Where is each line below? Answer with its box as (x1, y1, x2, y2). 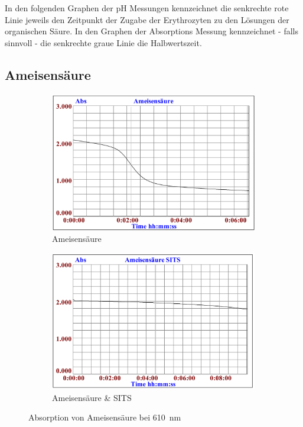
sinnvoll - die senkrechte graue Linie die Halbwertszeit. (5, 36, 202, 48)
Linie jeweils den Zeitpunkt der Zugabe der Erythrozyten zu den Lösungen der (5, 13, 289, 25)
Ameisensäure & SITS (52, 391, 132, 403)
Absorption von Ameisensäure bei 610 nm (28, 411, 181, 423)
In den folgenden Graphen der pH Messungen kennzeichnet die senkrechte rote (5, 2, 289, 14)
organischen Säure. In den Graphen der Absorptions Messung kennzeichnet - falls (5, 25, 298, 37)
